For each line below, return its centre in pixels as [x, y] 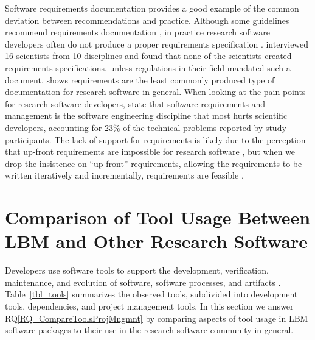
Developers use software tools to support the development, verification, [137, 270]
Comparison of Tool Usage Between [158, 217]
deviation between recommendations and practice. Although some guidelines [147, 20]
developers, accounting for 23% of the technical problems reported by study [146, 127]
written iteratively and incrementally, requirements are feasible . [124, 175]
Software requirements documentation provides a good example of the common [152, 8]
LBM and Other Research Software [156, 241]
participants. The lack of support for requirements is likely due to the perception [155, 139]
